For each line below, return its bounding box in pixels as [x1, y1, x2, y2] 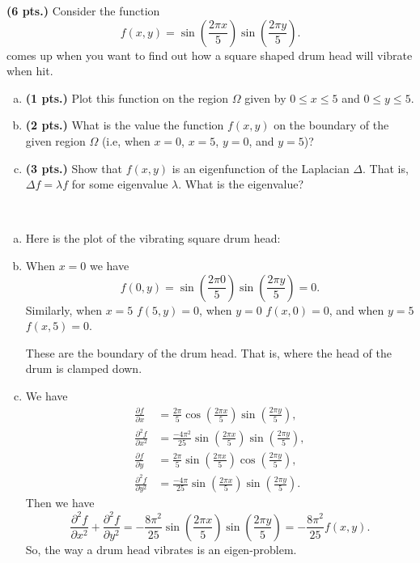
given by [244, 89, 286, 106]
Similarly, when [25, 301, 102, 318]
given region [25, 132, 86, 149]
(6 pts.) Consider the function [6, 2, 160, 19]
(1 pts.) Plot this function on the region [25, 89, 229, 106]
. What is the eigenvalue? [178, 176, 304, 193]
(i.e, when [101, 132, 151, 149]
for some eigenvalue [71, 176, 168, 193]
